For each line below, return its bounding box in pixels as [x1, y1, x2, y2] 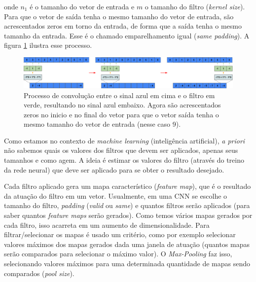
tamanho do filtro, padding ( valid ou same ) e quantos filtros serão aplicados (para [4, 200, 250, 211]
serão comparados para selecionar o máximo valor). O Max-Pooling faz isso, [4, 248, 232, 259]
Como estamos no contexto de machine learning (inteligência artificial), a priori [4, 135, 245, 145]
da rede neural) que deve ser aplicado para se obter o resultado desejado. [4, 164, 224, 175]
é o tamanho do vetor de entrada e [30, 1, 135, 11]
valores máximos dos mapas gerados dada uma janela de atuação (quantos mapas [4, 239, 250, 249]
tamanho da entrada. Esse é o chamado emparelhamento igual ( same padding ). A [4, 30, 250, 40]
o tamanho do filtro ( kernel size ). [145, 1, 245, 11]
